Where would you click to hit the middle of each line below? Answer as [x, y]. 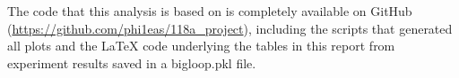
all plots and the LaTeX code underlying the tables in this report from [201, 46]
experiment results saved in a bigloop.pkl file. [132, 62]
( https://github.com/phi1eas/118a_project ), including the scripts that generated [230, 28]
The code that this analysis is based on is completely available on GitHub [210, 11]
